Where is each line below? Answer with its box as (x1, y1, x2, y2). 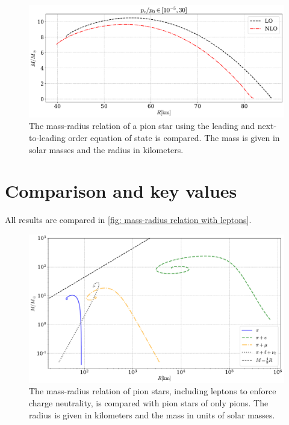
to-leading (29, 131, 66, 143)
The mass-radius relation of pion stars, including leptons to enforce (29, 385, 276, 397)
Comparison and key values (5, 178, 237, 203)
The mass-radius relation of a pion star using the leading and (29, 119, 255, 132)
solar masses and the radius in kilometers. (29, 143, 184, 156)
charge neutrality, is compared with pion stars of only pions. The (29, 396, 269, 409)
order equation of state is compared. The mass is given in (68, 131, 280, 143)
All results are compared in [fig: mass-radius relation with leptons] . (5, 213, 252, 226)
